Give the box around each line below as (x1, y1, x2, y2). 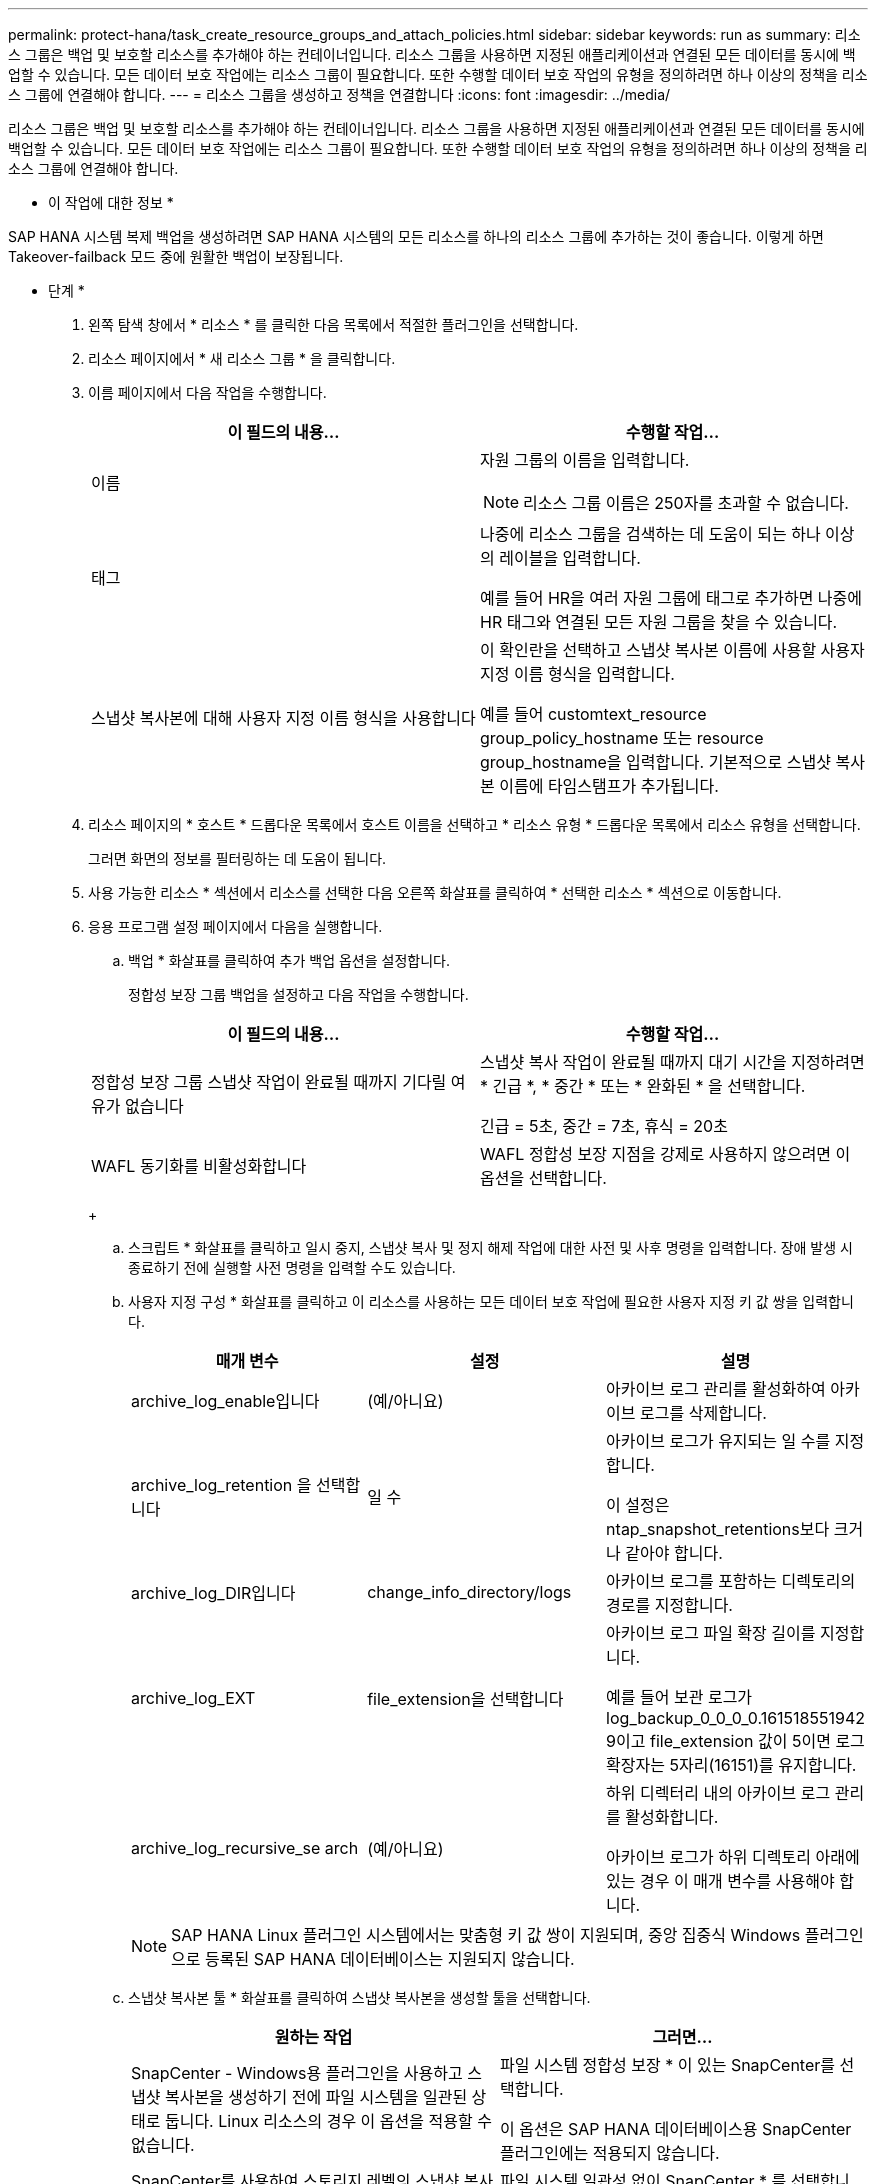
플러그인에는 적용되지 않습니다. (500, 2143, 720, 2163)
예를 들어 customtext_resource (480, 704, 707, 724)
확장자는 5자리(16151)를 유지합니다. (606, 1755, 857, 1775)
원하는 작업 (274, 2027, 353, 2047)
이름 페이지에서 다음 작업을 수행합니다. (88, 384, 327, 401)
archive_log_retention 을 (131, 1475, 312, 1495)
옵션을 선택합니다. (480, 1168, 607, 1188)
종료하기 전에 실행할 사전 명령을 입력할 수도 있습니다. (128, 1259, 456, 1276)
